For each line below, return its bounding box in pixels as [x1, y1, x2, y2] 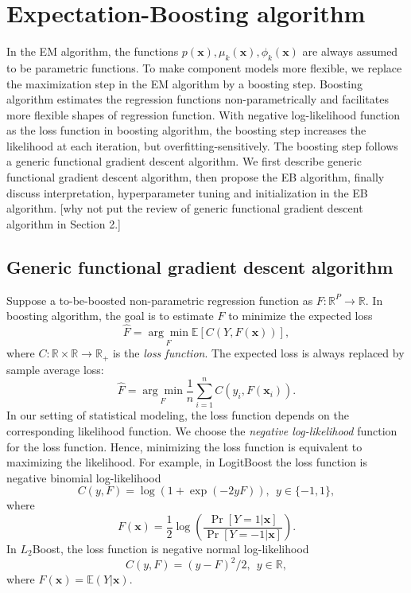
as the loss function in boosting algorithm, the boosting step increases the [6, 122, 366, 138]
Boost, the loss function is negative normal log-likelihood [32, 540, 309, 557]
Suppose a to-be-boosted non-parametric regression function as [6, 291, 313, 308]
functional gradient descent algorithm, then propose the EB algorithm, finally [6, 169, 385, 185]
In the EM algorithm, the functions [6, 43, 179, 60]
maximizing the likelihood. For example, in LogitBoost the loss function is [6, 454, 368, 470]
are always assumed [302, 43, 398, 60]
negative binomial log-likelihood [6, 469, 161, 486]
